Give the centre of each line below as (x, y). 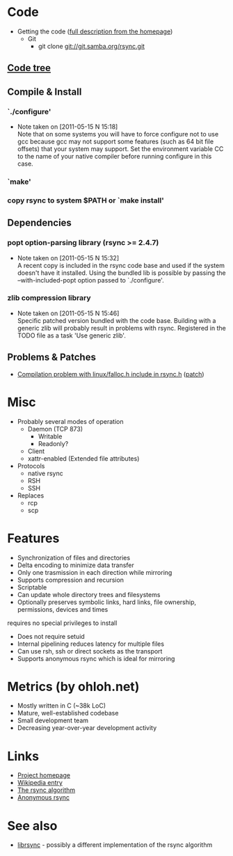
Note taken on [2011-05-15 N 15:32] (68, 257)
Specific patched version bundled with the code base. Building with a (116, 320)
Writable (50, 436)
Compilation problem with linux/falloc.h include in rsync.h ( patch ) (111, 374)
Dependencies (39, 223)
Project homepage (44, 775)
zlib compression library (49, 298)
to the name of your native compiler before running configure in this (114, 157)
